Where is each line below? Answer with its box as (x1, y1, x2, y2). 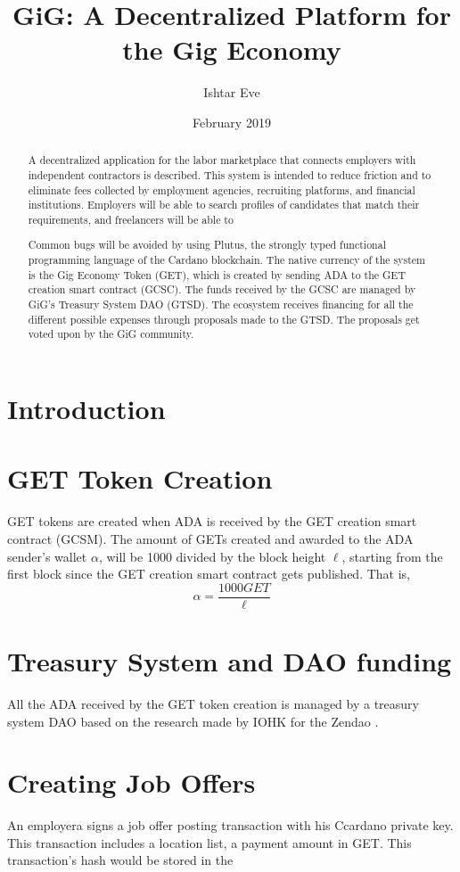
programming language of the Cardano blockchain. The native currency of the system (28, 252, 426, 267)
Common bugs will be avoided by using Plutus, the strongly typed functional (28, 237, 386, 252)
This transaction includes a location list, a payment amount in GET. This (7, 833, 412, 851)
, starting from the (341, 547, 443, 565)
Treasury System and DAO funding (7, 643, 452, 679)
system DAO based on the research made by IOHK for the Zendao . (7, 712, 379, 730)
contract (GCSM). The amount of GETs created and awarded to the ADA (7, 529, 414, 547)
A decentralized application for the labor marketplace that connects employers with (28, 152, 416, 168)
